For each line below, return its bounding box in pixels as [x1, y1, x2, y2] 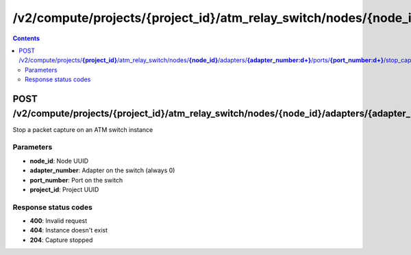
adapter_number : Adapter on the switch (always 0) [29, 166, 175, 174]
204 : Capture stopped [29, 236, 93, 244]
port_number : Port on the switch [29, 176, 123, 184]
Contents [12, 34, 40, 42]
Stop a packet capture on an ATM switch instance [12, 125, 153, 133]
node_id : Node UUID [29, 157, 89, 165]
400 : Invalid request [29, 217, 88, 225]
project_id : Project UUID [29, 185, 99, 193]
